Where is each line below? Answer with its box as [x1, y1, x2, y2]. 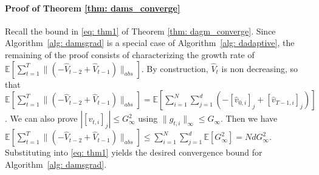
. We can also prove [5, 112, 78, 125]
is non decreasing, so [221, 62, 298, 74]
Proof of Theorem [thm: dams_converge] [5, 1, 180, 14]
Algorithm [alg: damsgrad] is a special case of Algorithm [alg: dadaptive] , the [5, 36, 295, 49]
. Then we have [221, 112, 278, 125]
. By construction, [141, 62, 208, 74]
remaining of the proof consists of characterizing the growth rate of [5, 48, 255, 61]
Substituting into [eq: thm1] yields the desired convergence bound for [5, 146, 262, 159]
